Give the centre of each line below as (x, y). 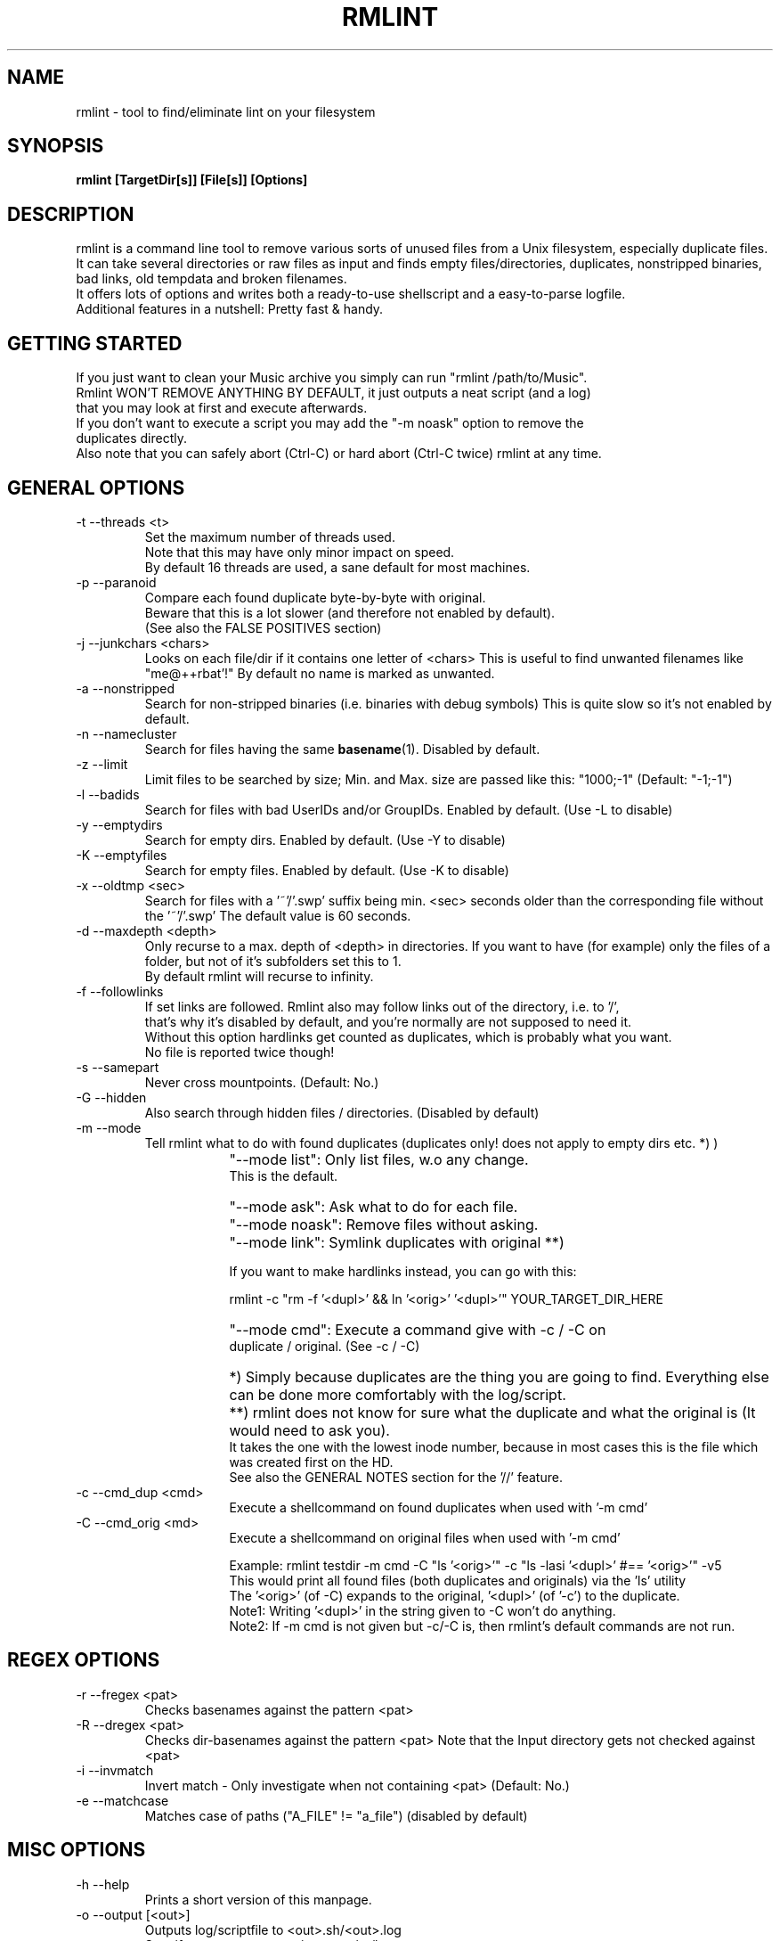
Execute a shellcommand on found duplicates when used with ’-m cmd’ (439, 1507)
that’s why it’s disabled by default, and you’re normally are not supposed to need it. (388, 1021)
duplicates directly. (132, 438)
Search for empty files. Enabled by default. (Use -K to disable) (327, 870)
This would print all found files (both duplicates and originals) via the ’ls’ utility (458, 1580)
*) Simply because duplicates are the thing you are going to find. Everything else (499, 1376)
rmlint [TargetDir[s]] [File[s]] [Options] (192, 180)
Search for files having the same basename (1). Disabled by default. (342, 749)
